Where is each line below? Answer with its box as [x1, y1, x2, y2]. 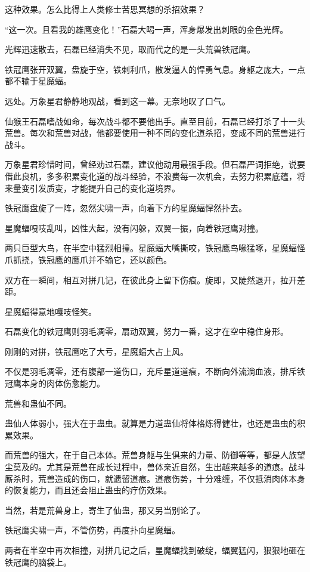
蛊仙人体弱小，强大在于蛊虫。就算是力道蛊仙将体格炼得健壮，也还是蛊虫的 [5, 417, 297, 429]
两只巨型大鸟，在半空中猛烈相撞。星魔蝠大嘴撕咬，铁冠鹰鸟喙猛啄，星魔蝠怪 [5, 242, 305, 254]
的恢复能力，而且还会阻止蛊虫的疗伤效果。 [5, 484, 172, 496]
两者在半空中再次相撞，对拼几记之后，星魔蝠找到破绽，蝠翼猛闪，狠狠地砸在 [5, 544, 305, 556]
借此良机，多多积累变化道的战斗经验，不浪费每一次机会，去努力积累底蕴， [5, 169, 297, 182]
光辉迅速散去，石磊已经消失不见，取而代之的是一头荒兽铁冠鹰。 [5, 43, 255, 55]
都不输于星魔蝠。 [5, 75, 72, 87]
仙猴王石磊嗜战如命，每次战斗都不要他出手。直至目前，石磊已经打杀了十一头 [5, 115, 305, 127]
